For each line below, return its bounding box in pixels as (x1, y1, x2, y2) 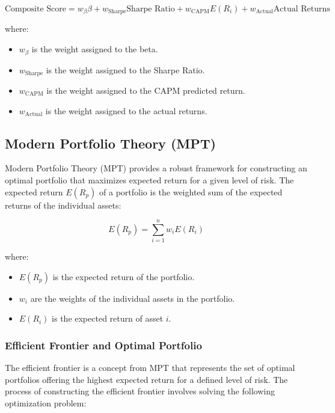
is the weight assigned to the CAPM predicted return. (46, 84, 245, 96)
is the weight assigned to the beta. (31, 43, 158, 55)
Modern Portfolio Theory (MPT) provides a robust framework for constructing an (5, 162, 307, 174)
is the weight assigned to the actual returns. (45, 104, 207, 117)
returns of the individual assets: (5, 198, 121, 211)
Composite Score (5, 5, 66, 13)
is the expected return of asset (52, 312, 164, 325)
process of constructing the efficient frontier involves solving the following (5, 385, 275, 397)
